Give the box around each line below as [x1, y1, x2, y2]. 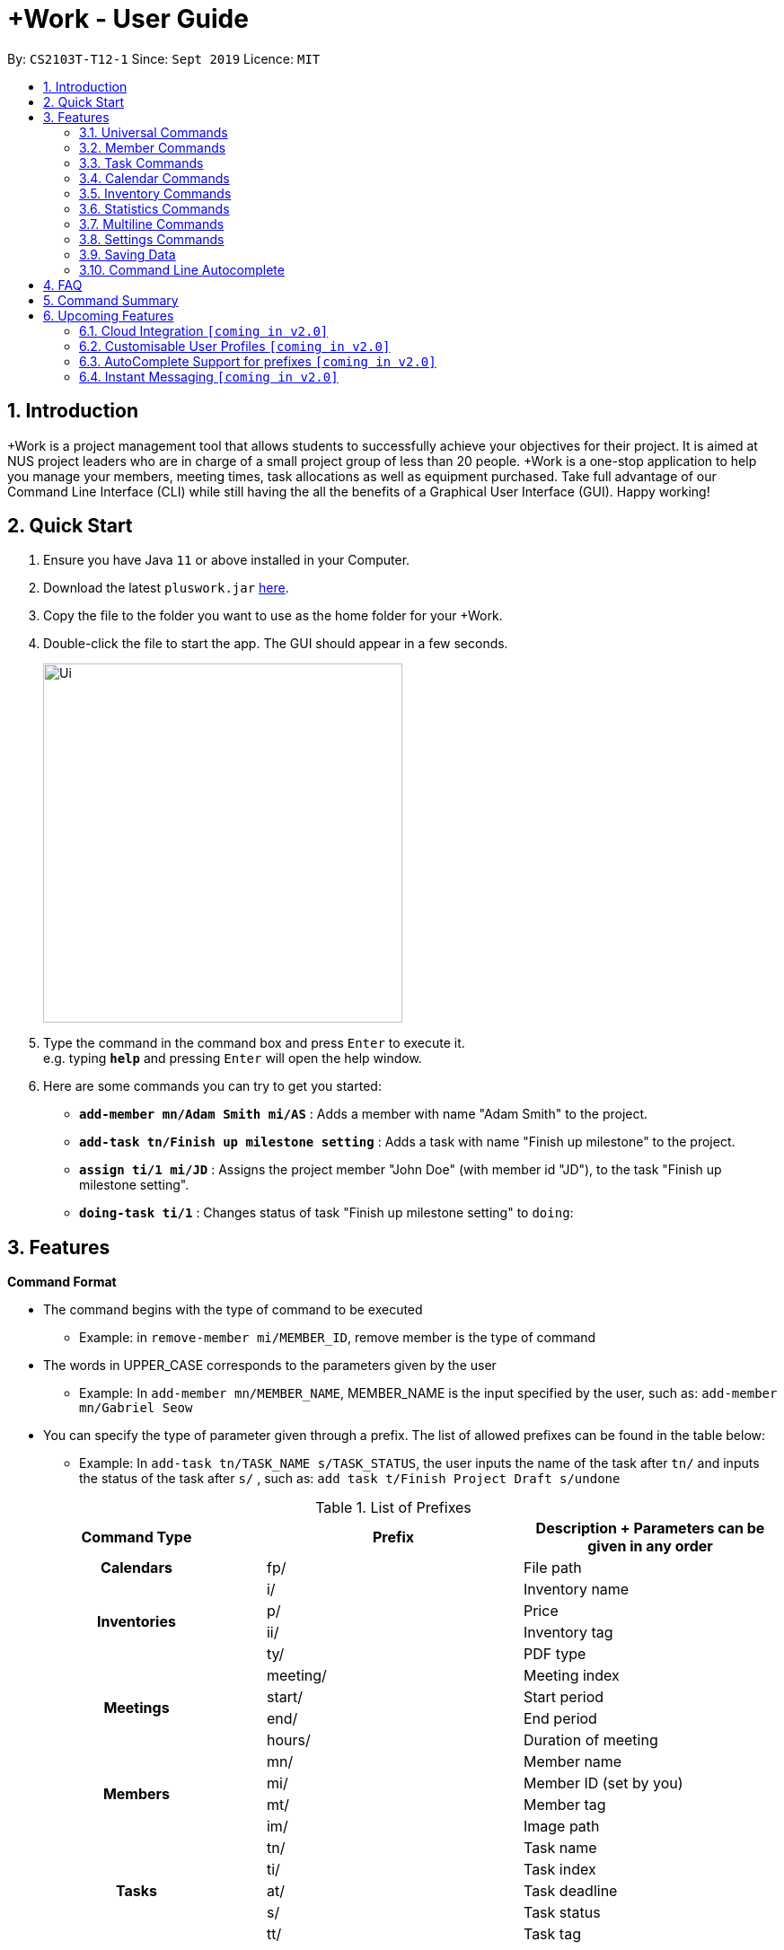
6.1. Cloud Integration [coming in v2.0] [79, 322, 329, 338]
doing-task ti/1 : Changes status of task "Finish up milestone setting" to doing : [79, 1205, 574, 1221]
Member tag [523, 1796, 606, 1814]
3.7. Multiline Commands [79, 215, 225, 232]
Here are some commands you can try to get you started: [43, 1078, 382, 1094]
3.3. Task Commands [79, 154, 204, 171]
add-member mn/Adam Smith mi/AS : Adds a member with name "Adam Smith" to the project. [79, 1106, 648, 1122]
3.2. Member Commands [79, 139, 226, 155]
